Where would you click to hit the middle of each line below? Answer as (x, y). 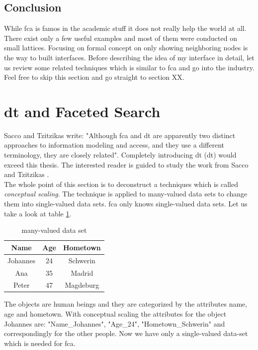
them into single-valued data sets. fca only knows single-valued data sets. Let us (126, 204)
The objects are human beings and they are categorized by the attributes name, (126, 304)
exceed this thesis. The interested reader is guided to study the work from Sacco (126, 164)
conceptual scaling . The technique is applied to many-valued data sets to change (126, 194)
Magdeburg (82, 285)
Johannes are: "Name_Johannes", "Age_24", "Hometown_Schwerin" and (115, 323)
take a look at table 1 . (38, 213)
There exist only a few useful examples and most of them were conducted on (121, 38)
